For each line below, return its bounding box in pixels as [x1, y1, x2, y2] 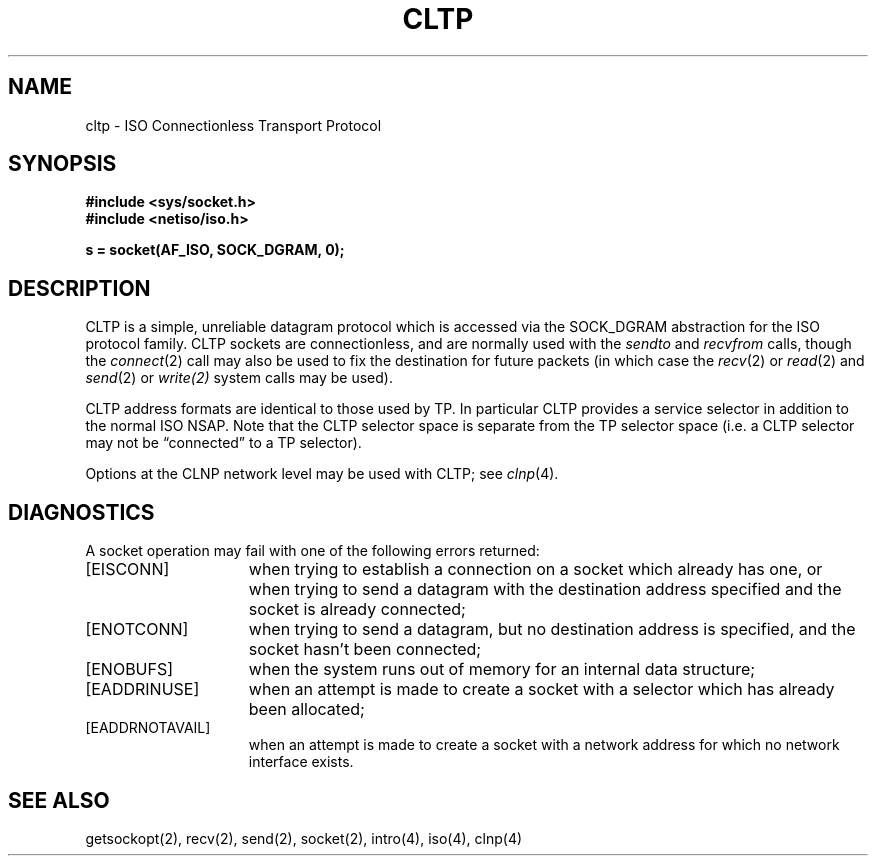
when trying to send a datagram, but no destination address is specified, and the [248, 619, 856, 640]
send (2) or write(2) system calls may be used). [85, 369, 393, 387]
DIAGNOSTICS [8, 499, 155, 525]
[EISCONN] [85, 559, 170, 580]
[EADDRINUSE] [85, 679, 200, 700]
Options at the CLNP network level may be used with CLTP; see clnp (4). [85, 465, 559, 483]
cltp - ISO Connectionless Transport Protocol [85, 116, 382, 134]
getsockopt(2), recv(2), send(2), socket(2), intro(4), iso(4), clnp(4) [85, 829, 523, 847]
